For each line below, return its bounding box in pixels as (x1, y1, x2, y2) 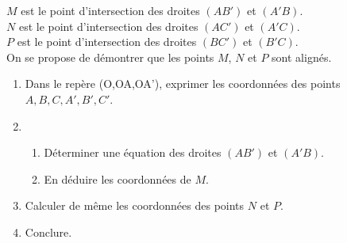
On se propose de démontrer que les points (6, 48, 214, 65)
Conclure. (25, 223, 72, 240)
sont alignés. (272, 48, 332, 65)
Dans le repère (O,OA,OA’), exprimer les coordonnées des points (25, 75, 341, 92)
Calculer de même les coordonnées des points (25, 197, 245, 214)
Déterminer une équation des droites (44, 144, 222, 161)
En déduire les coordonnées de (44, 170, 191, 187)
